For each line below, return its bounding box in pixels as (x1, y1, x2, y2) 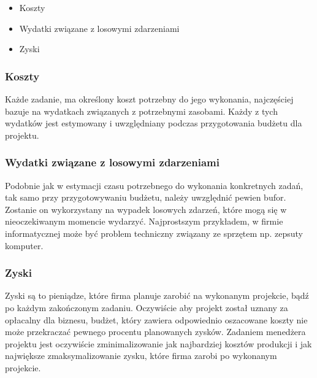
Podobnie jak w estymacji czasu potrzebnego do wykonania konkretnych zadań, (5, 179, 304, 191)
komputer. (5, 239, 44, 252)
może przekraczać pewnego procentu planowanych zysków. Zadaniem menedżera (5, 325, 306, 338)
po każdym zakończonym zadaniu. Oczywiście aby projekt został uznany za (5, 301, 288, 314)
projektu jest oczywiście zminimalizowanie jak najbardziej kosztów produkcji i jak (5, 337, 312, 350)
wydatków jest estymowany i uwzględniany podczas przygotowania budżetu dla (5, 117, 302, 129)
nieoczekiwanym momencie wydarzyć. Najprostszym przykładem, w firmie (5, 215, 283, 228)
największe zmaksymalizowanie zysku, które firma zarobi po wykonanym (5, 349, 277, 362)
